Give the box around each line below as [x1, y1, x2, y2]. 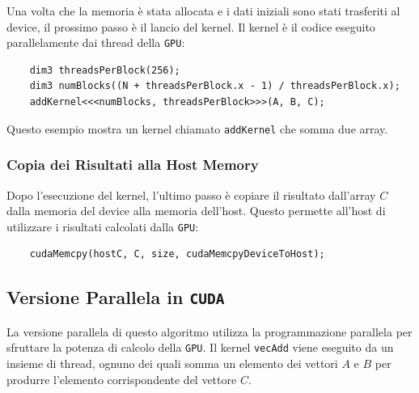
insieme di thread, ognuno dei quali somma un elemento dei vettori [6, 354, 338, 371]
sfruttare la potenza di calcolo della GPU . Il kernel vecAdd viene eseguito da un [6, 339, 394, 356]
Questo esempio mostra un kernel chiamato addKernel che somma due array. [6, 120, 388, 137]
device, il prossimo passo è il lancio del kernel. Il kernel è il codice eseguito [6, 18, 375, 35]
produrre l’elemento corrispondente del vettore [6, 370, 237, 387]
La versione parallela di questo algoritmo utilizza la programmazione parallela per [6, 323, 413, 340]
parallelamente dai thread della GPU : [6, 34, 185, 51]
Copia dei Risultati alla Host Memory [6, 154, 259, 175]
